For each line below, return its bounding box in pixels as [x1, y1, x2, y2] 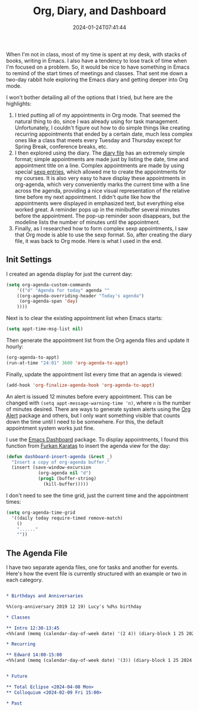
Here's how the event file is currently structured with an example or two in [6, 570, 187, 577]
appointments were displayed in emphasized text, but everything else [14, 200, 185, 207]
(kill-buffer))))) [43, 481, 89, 487]
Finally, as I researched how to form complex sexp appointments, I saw [14, 225, 188, 232]
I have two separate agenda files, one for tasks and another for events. [6, 564, 179, 571]
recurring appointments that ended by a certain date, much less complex [14, 130, 193, 137]
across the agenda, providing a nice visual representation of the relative [14, 187, 191, 194]
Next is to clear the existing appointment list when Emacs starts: [6, 315, 163, 322]
